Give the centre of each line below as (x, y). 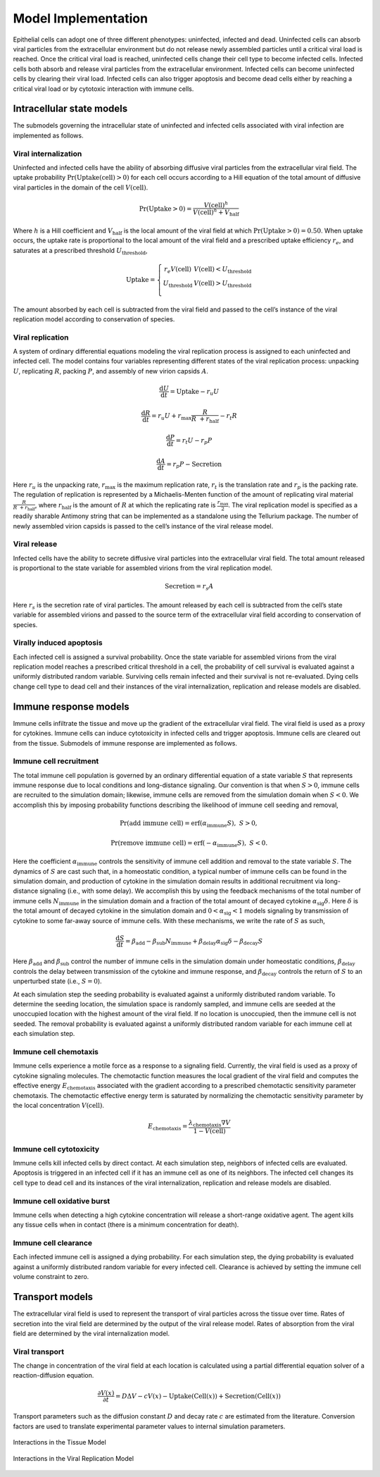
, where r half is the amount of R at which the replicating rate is (125, 506)
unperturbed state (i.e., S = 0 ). (57, 981)
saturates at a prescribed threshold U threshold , (80, 251)
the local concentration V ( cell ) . (59, 1105)
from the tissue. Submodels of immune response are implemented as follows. (125, 743)
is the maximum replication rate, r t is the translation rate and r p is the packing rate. (237, 485)
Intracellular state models (70, 109)
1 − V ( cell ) (209, 1131)
